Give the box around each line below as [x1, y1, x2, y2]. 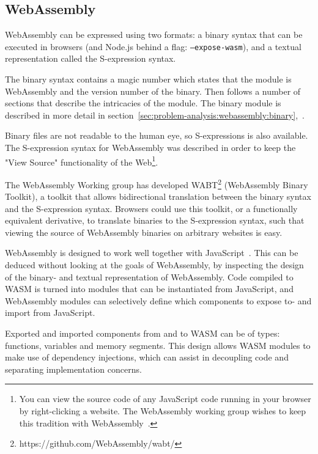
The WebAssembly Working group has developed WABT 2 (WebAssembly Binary [5, 176, 308, 191]
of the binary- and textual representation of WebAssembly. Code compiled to [5, 270, 294, 283]
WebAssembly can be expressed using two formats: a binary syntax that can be [5, 28, 303, 41]
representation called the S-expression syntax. [5, 52, 176, 65]
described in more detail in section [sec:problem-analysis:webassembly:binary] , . [5, 108, 305, 121]
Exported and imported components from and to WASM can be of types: [5, 327, 280, 340]
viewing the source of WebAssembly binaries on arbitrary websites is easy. [5, 225, 283, 238]
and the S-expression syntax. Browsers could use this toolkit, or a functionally [5, 202, 298, 214]
